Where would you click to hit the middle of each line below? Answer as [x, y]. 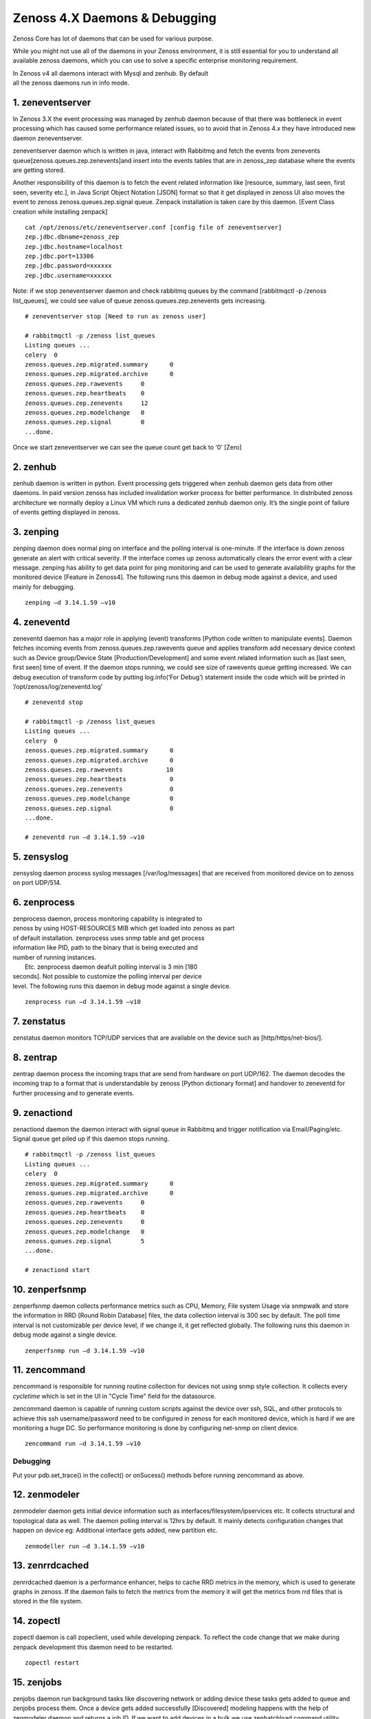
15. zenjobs [37, 1682]
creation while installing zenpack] [60, 211]
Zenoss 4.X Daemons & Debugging [114, 18]
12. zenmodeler [46, 1494]
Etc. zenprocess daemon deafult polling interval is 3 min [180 [111, 967]
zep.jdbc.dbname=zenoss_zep [72, 237]
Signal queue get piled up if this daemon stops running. [91, 1139]
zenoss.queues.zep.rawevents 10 [99, 770]
